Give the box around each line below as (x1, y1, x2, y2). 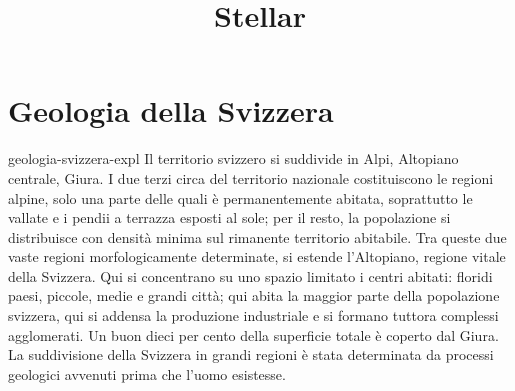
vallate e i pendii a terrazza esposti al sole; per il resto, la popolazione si (8, 207, 451, 228)
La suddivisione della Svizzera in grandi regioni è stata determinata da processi (8, 344, 494, 365)
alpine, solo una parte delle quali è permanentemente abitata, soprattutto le (8, 187, 473, 208)
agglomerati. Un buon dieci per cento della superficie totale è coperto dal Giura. (8, 324, 499, 345)
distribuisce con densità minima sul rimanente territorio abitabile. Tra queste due (8, 226, 507, 247)
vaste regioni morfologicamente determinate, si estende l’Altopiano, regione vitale (8, 246, 506, 267)
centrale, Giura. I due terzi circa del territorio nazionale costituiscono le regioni (8, 167, 494, 188)
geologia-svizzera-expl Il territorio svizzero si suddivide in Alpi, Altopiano (8, 148, 459, 169)
